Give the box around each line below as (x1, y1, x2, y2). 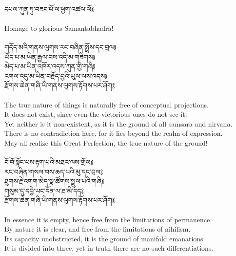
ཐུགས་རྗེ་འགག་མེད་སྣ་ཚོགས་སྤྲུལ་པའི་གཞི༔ (4, 176, 104, 186)
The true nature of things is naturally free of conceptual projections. (4, 99, 209, 109)
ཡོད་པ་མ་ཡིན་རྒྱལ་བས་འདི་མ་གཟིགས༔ (4, 51, 96, 62)
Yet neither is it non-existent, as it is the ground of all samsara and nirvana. (4, 118, 233, 128)
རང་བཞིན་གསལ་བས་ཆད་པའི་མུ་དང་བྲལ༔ (4, 166, 103, 176)
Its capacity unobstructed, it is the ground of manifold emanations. (4, 233, 205, 243)
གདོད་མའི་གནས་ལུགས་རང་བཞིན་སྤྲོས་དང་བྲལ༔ (4, 42, 117, 52)
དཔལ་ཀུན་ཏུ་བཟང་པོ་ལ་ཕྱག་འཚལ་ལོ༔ (4, 3, 94, 14)
